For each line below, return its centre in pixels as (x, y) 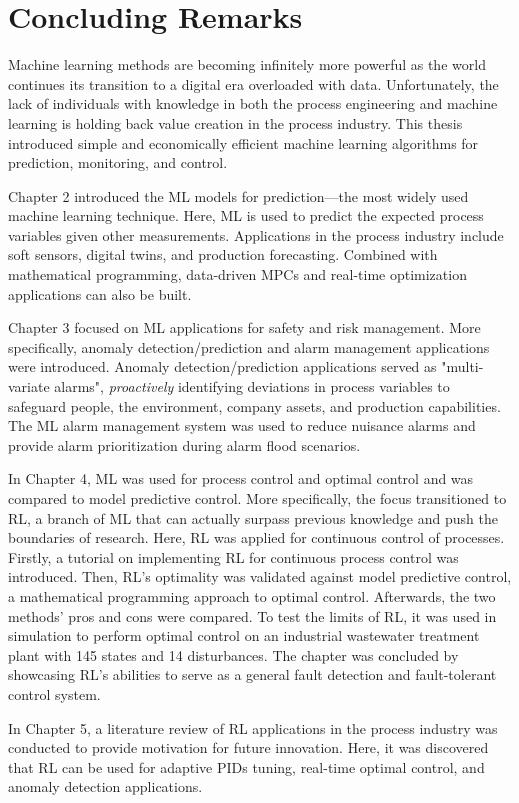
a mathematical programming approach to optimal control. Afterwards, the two (252, 595)
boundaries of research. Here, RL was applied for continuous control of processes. (256, 537)
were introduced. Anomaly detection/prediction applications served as (222, 366)
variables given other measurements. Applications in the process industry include (256, 234)
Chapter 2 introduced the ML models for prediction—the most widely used (238, 195)
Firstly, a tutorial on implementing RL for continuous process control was (233, 556)
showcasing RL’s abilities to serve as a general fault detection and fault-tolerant (252, 674)
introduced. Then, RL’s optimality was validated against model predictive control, (260, 576)
